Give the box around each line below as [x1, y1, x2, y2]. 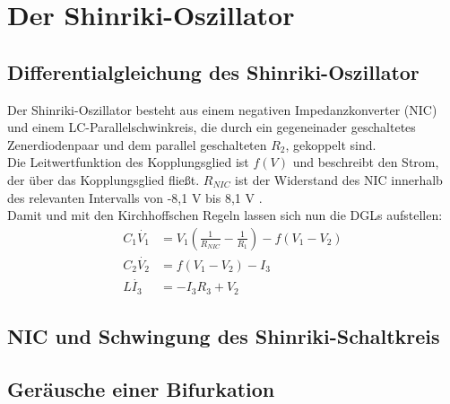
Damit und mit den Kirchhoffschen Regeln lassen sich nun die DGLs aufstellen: [7, 206, 443, 224]
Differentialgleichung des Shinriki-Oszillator [7, 57, 420, 85]
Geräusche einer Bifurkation [7, 374, 275, 402]
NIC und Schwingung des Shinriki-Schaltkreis [7, 322, 440, 350]
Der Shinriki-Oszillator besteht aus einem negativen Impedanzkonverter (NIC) [7, 100, 437, 119]
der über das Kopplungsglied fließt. [7, 170, 200, 189]
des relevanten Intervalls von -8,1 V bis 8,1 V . [7, 188, 263, 206]
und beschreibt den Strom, [292, 153, 439, 171]
